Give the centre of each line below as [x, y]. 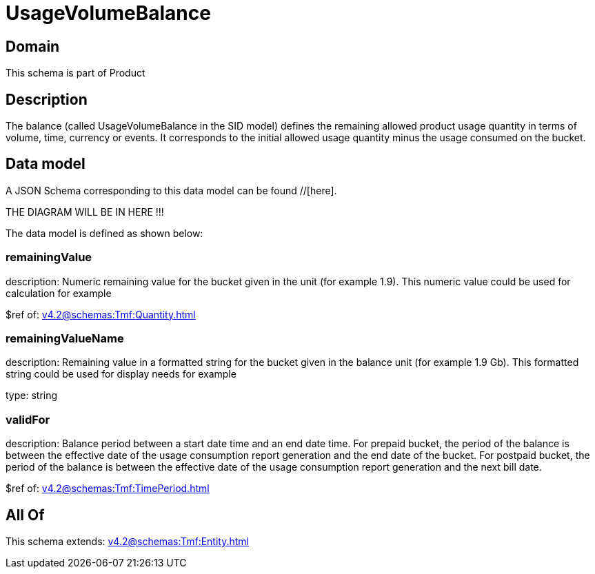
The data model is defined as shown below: [104, 233]
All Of [25, 515]
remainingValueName [65, 338]
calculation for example [59, 293]
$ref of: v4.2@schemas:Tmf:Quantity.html [101, 314]
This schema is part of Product [75, 73]
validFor [28, 419]
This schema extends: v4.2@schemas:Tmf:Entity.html [127, 541]
